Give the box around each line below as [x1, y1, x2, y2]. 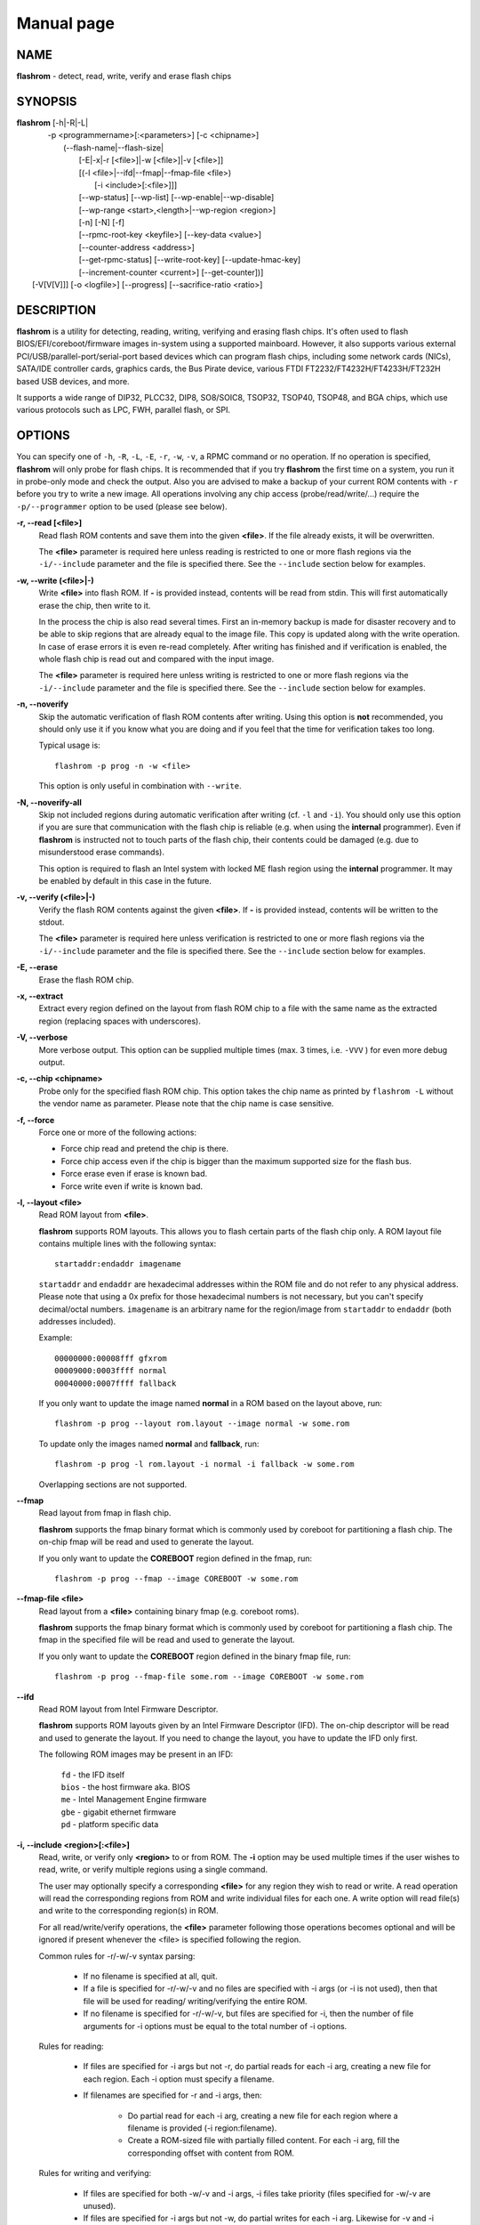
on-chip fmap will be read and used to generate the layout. [38, 1536, 254, 1548]
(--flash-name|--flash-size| [63, 142, 164, 153]
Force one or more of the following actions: [38, 1127, 197, 1137]
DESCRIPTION [16, 303, 97, 318]
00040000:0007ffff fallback [54, 1378, 177, 1388]
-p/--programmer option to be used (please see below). [16, 501, 228, 512]
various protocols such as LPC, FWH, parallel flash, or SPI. [16, 405, 231, 416]
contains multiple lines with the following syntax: [38, 1238, 217, 1250]
